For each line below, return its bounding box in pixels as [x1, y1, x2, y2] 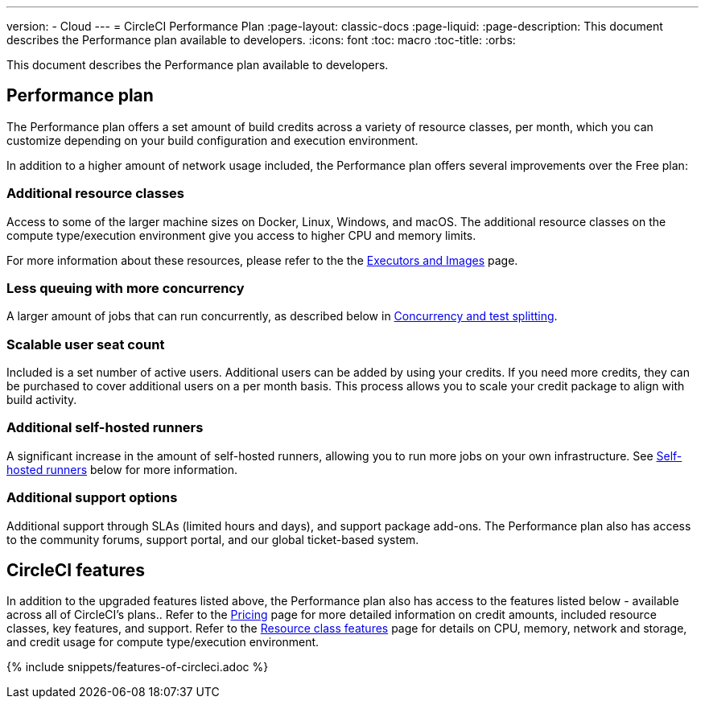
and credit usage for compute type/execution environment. [6, 635, 320, 649]
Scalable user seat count [6, 336, 165, 352]
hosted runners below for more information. [6, 462, 237, 476]
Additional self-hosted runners [6, 419, 204, 436]
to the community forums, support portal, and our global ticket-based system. [6, 532, 419, 546]
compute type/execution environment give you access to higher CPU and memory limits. [6, 228, 476, 242]
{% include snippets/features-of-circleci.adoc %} [6, 660, 269, 674]
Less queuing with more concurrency [6, 279, 245, 296]
